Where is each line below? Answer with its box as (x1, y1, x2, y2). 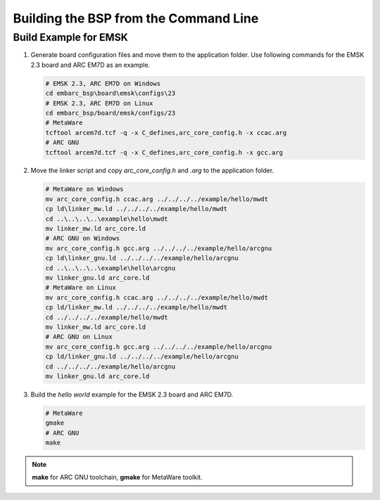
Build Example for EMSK (13, 31, 128, 44)
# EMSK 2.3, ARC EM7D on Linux (45, 99, 154, 107)
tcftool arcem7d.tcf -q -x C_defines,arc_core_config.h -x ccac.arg (45, 129, 287, 136)
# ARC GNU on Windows (45, 234, 120, 243)
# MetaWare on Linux (45, 283, 116, 292)
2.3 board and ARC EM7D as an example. (30, 60, 151, 69)
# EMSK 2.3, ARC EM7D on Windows (45, 79, 161, 87)
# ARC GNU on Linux (45, 333, 113, 341)
